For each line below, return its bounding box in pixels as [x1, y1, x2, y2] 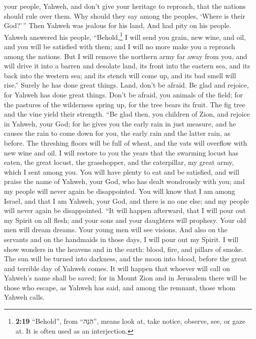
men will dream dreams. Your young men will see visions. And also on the [4, 224, 227, 235]
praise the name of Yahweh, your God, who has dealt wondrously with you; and [4, 176, 245, 186]
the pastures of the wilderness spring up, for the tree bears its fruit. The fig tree [4, 99, 246, 109]
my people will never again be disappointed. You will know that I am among [4, 185, 235, 196]
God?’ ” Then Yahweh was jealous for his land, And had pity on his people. [4, 20, 231, 31]
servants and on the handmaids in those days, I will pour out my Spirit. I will [4, 234, 239, 244]
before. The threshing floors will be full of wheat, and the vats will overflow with [4, 137, 247, 148]
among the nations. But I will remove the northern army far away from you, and [4, 51, 248, 61]
